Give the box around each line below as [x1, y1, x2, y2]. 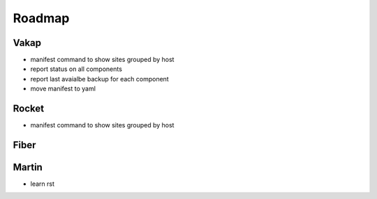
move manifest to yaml [30, 84, 96, 93]
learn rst [30, 180, 55, 188]
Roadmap [13, 10, 70, 26]
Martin [13, 161, 43, 173]
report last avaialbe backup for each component [30, 74, 169, 83]
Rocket [13, 103, 45, 115]
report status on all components [30, 65, 122, 73]
